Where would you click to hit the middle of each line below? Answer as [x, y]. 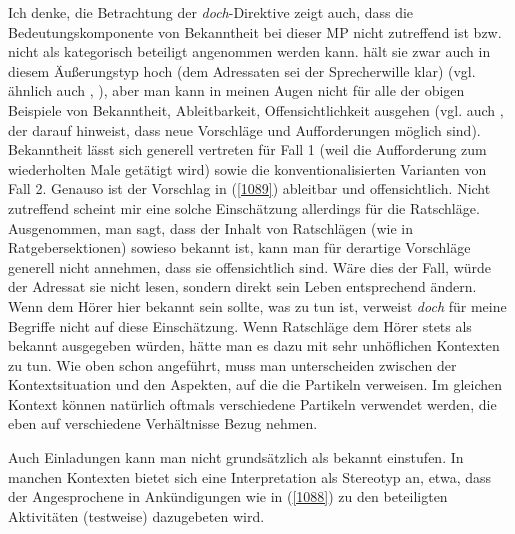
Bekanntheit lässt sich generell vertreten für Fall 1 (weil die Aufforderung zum [247, 149]
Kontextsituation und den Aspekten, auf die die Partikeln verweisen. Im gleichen [255, 384]
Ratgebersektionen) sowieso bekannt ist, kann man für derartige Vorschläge [239, 247]
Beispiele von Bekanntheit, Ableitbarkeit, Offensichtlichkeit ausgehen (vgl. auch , [256, 109]
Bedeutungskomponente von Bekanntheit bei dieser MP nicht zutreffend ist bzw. [255, 31]
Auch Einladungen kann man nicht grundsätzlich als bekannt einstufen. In [236, 457]
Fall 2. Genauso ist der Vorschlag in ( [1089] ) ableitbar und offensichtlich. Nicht [249, 188]
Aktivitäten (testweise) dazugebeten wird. [136, 515]
